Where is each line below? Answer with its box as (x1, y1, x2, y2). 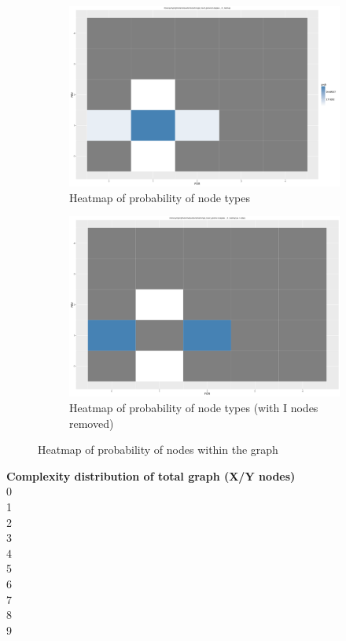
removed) (69, 414, 114, 431)
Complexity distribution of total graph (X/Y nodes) (6, 467, 296, 484)
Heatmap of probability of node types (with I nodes (69, 400, 318, 415)
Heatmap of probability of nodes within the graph (38, 441, 278, 458)
